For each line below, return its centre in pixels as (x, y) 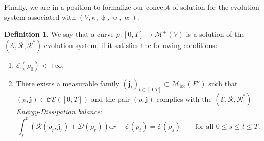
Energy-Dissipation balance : (59, 111)
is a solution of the (215, 34)
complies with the (184, 98)
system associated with (40, 17)
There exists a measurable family (68, 83)
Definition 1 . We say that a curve (59, 34)
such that (223, 83)
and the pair (111, 98)
